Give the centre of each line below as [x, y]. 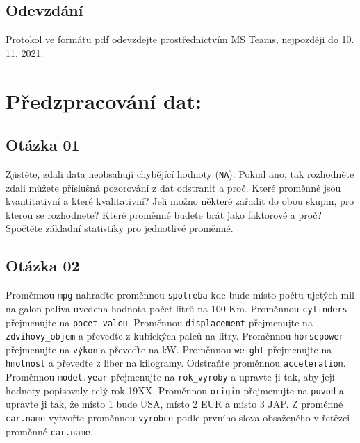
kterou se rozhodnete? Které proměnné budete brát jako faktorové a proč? [164, 214]
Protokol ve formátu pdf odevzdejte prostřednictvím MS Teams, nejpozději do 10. [180, 39]
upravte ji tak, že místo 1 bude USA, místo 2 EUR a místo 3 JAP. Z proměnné [174, 404]
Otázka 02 [43, 266]
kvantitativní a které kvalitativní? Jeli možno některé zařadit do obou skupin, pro [180, 201]
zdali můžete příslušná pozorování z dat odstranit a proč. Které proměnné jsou [173, 187]
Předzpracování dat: [104, 100]
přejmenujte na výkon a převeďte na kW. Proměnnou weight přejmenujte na [169, 349]
